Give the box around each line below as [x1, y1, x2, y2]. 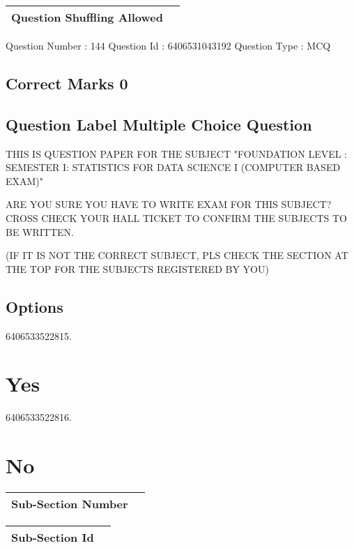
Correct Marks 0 [6, 72, 128, 94]
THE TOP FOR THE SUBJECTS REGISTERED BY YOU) [6, 261, 269, 276]
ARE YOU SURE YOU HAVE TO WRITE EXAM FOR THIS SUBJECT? [6, 197, 332, 212]
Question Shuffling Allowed [11, 9, 163, 25]
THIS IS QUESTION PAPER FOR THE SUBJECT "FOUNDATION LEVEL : [6, 146, 348, 161]
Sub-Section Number [11, 495, 128, 512]
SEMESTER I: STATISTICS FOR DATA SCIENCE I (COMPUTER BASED [6, 160, 341, 175]
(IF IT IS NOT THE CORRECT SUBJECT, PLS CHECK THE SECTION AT [6, 248, 348, 262]
